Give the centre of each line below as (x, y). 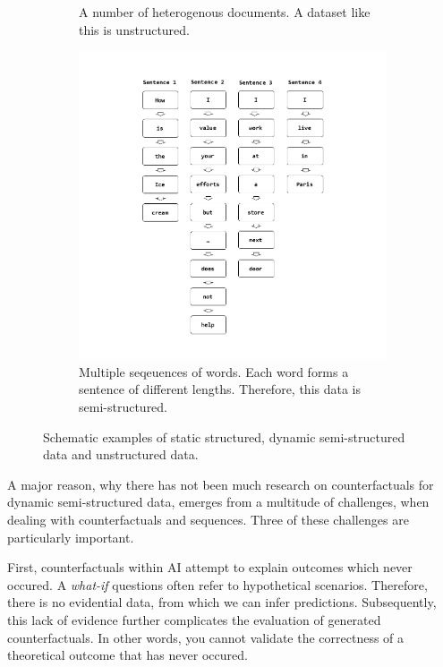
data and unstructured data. (121, 454)
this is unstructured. (134, 29)
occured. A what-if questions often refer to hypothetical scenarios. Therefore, (217, 584)
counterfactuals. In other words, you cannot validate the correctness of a (206, 637)
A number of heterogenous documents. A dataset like (225, 12)
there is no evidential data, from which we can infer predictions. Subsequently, (222, 602)
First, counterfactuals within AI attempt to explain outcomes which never (210, 567)
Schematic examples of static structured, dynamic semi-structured (224, 436)
